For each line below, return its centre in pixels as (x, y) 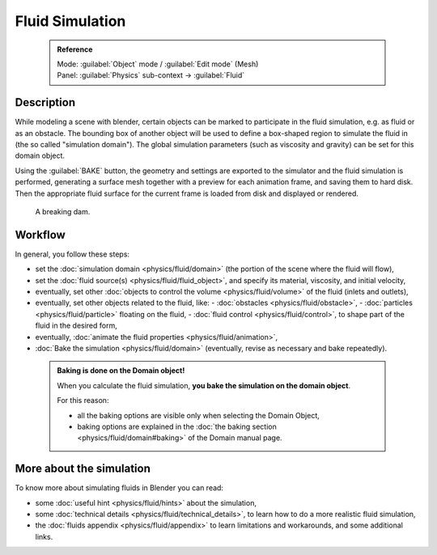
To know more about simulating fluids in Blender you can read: (119, 488)
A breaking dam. (63, 211)
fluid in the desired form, (76, 326)
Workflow (40, 235)
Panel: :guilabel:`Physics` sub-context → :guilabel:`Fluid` (151, 75)
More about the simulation (83, 469)
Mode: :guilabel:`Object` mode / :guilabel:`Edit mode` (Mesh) (158, 64)
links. (44, 536)
